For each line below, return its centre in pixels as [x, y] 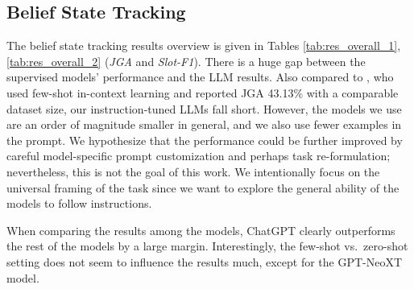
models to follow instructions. [79, 203]
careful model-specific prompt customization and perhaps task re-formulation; [199, 156]
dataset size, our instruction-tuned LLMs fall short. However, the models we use [204, 108]
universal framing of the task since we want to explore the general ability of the [203, 187]
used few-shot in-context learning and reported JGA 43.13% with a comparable [203, 92]
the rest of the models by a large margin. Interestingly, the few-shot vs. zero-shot [207, 246]
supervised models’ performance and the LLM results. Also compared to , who [200, 77]
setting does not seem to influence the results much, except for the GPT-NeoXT [205, 261]
